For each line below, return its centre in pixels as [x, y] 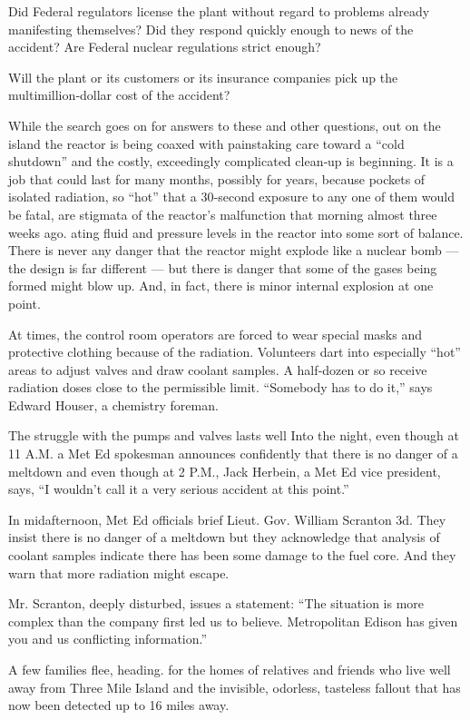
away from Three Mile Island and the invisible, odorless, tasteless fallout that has [235, 687]
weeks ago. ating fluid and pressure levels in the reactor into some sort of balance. [236, 232]
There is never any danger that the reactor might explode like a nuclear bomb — [234, 250]
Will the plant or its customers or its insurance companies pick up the [203, 77]
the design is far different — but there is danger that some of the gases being [223, 267]
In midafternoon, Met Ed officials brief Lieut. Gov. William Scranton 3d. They [227, 519]
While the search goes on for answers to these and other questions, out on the [225, 125]
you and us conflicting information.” [108, 639]
